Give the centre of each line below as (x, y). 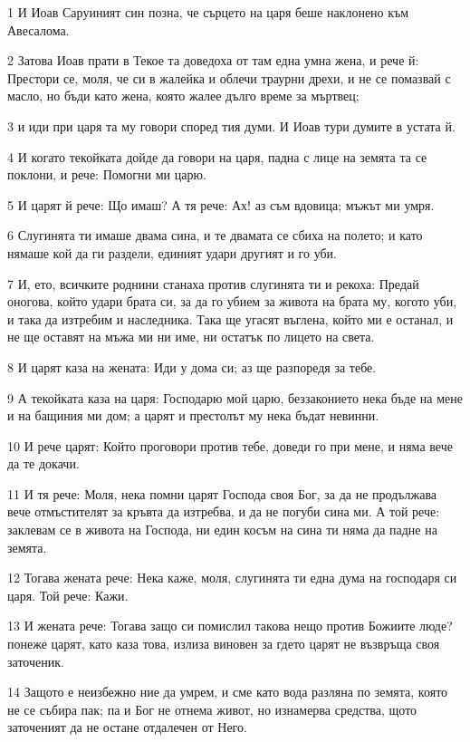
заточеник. (36, 661)
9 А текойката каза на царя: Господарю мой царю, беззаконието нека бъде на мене (235, 397)
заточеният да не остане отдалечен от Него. (127, 727)
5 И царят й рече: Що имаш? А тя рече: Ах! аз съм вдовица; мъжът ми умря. (221, 204)
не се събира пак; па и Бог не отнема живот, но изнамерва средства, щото (212, 709)
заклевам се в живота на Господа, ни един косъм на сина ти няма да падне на (222, 530)
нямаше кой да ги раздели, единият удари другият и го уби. (172, 252)
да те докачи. (43, 463)
